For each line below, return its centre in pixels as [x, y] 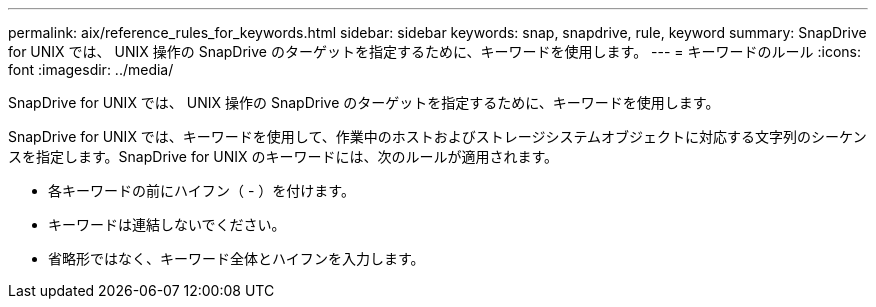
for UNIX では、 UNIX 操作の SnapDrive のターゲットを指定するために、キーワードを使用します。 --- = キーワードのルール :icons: [434, 51]
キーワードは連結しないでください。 [167, 224]
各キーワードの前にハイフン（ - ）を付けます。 [201, 190]
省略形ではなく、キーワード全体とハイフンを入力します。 [236, 258]
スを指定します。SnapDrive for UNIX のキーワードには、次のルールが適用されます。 [283, 156]
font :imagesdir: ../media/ [91, 69]
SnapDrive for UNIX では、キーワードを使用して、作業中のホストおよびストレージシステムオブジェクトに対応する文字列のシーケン [437, 136]
